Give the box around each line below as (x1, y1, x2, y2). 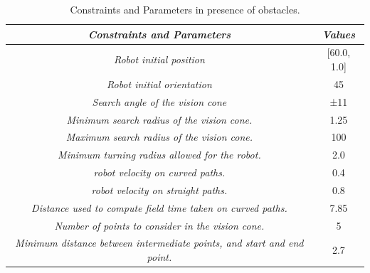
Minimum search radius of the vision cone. (66, 112, 253, 127)
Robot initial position (113, 52, 205, 67)
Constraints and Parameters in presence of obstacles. (70, 2, 300, 16)
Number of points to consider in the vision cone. (54, 218, 265, 232)
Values (322, 26, 356, 41)
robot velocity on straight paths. (91, 182, 228, 197)
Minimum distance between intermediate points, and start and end (15, 235, 304, 250)
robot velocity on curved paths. (93, 165, 226, 180)
